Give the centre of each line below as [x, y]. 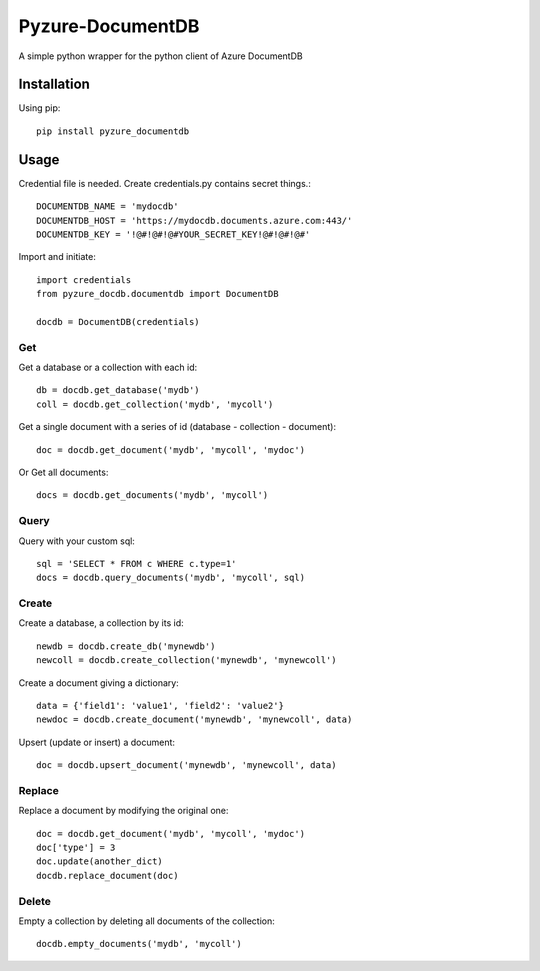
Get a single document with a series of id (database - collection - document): [177, 427]
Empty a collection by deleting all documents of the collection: [146, 921]
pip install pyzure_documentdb [113, 131]
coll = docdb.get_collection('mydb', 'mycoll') [155, 404]
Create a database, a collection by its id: [101, 623]
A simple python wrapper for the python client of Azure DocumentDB [161, 56]
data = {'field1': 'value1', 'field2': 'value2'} [160, 705]
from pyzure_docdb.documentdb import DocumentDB [157, 294]
